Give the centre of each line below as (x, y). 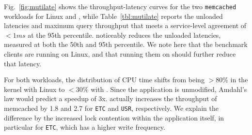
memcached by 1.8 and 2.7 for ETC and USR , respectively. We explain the (111, 108)
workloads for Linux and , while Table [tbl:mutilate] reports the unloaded (113, 16)
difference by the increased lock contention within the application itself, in (114, 117)
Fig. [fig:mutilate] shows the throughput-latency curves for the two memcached (120, 6)
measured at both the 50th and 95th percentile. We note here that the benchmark (126, 44)
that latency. (23, 63)
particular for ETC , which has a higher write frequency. (85, 127)
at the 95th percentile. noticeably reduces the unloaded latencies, (124, 35)
